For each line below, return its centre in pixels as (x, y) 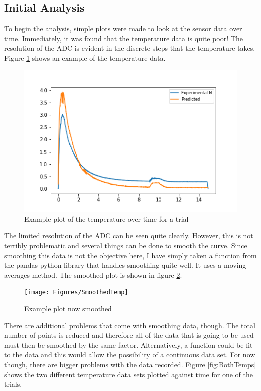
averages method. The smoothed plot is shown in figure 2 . (93, 274)
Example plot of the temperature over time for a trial (106, 218)
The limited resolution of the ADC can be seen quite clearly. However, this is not (129, 235)
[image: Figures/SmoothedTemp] (76, 292)
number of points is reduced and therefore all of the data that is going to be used (129, 335)
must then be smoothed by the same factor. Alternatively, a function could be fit (128, 345)
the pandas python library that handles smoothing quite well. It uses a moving (125, 265)
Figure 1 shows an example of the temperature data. (85, 57)
